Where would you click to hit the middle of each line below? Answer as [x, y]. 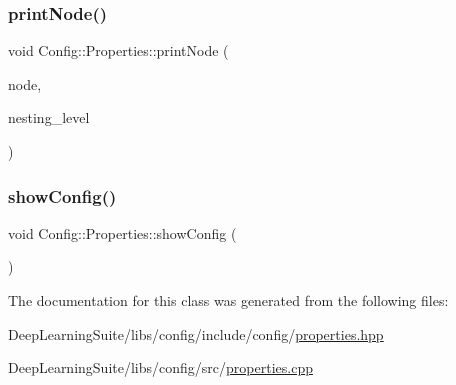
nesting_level [49, 117]
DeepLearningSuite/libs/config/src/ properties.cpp [160, 367]
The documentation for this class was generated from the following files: [228, 300]
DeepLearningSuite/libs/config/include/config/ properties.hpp [196, 333]
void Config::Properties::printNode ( [118, 50]
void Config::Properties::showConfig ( [122, 232]
